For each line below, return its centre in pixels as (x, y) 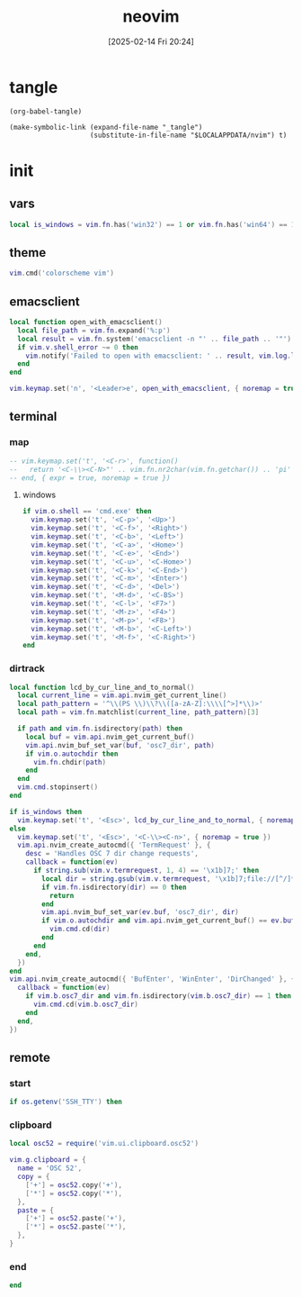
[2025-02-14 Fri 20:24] (151, 41)
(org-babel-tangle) (46, 111)
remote (30, 1057)
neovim (151, 17)
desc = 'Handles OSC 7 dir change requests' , (112, 854)
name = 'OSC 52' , (50, 1168)
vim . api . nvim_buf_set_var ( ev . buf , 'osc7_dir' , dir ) (141, 912)
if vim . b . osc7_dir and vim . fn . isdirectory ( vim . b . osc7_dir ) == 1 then (159, 996)
